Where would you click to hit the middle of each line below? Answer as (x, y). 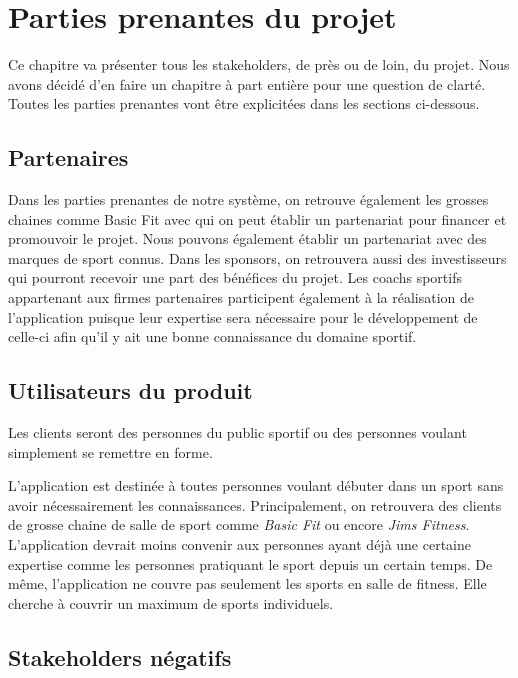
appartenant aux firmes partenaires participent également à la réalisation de (241, 297)
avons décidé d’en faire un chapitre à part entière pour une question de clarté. (247, 83)
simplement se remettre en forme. (110, 451)
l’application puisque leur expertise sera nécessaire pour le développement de (243, 316)
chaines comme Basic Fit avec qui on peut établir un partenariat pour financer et (257, 218)
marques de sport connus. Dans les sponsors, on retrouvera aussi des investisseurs (257, 257)
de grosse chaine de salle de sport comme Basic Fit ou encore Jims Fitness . (239, 524)
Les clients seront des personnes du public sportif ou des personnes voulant (237, 432)
